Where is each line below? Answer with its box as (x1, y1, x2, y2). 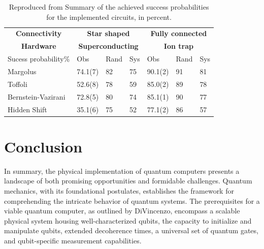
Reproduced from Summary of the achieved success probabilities (9, 2, 209, 12)
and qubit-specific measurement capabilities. (4, 235, 142, 245)
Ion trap (163, 41, 193, 51)
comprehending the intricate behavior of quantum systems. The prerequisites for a (4, 195, 260, 206)
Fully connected (150, 28, 207, 39)
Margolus (8, 66, 37, 76)
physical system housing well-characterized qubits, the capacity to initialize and (4, 215, 252, 226)
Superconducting (78, 41, 139, 51)
